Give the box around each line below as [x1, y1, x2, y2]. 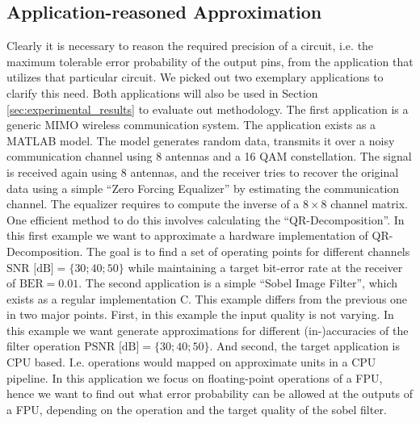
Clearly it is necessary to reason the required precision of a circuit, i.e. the [6, 37, 374, 54]
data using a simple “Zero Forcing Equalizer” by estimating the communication [6, 179, 400, 196]
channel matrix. [330, 195, 408, 212]
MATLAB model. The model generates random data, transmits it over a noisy [6, 132, 395, 149]
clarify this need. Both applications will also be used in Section [6, 84, 318, 101]
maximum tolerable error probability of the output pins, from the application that [6, 52, 414, 69]
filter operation [6, 337, 81, 354]
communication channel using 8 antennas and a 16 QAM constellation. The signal [6, 148, 412, 165]
